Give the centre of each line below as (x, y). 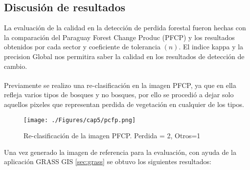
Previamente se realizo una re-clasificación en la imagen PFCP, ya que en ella (120, 85)
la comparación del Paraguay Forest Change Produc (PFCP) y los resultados (119, 37)
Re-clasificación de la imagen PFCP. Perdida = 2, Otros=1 (112, 136)
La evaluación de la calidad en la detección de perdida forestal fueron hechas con (125, 28)
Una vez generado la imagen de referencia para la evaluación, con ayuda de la (120, 152)
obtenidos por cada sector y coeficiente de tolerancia (82, 47)
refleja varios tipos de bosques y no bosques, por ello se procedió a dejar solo (119, 95)
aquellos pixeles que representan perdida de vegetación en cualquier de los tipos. (124, 104)
